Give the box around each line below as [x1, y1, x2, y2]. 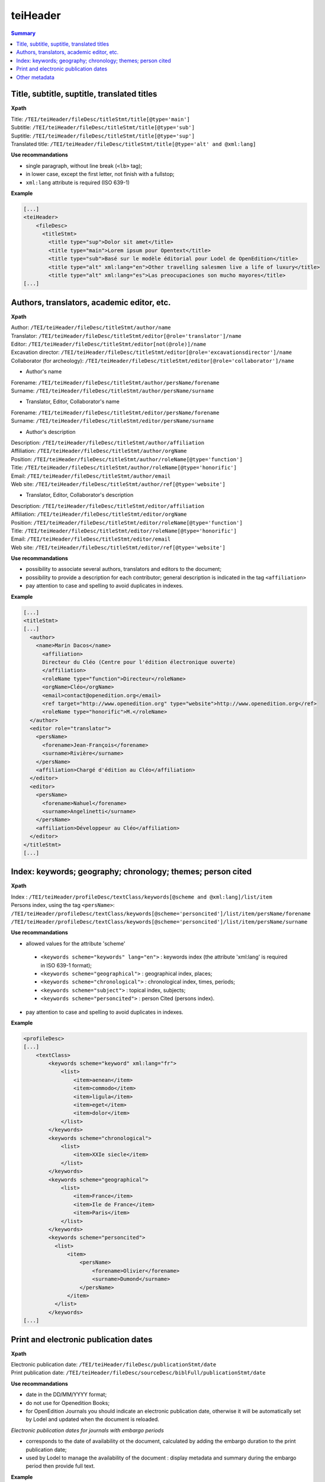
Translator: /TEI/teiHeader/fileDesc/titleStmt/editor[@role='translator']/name [11, 332, 242, 339]
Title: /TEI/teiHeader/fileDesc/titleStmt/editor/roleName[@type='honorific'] [11, 527, 237, 534]
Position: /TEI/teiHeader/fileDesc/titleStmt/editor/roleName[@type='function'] [11, 519, 243, 526]
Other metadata [16, 74, 54, 81]
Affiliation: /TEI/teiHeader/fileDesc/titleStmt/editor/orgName [11, 510, 187, 518]
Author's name [25, 368, 62, 375]
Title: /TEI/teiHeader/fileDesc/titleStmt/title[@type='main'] [11, 116, 191, 123]
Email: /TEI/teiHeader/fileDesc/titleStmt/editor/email [11, 535, 171, 542]
